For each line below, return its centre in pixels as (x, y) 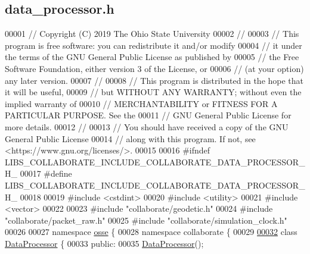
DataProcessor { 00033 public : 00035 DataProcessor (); (104, 243)
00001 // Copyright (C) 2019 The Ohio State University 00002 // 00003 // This (152, 34)
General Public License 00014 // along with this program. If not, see (130, 138)
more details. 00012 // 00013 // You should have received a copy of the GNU (147, 126)
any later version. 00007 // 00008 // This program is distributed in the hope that (154, 80)
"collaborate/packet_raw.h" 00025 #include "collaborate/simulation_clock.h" (146, 220)
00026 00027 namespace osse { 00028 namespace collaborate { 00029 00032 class (151, 232)
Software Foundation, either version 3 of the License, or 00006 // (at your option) (154, 68)
